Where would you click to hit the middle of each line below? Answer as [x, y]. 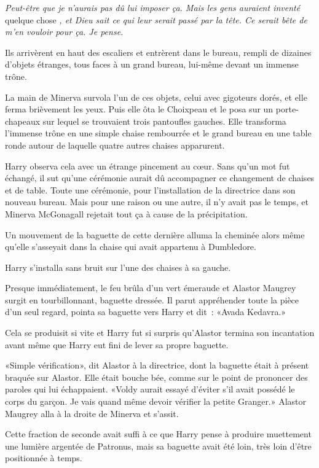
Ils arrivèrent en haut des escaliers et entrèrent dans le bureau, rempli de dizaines [158, 52]
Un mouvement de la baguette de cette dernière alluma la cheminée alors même [155, 234]
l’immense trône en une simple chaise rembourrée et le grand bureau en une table [158, 133]
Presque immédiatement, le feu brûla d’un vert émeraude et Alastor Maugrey [151, 288]
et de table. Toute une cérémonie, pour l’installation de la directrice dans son [150, 189]
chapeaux [23, 121]
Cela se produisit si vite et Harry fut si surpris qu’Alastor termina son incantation [160, 333]
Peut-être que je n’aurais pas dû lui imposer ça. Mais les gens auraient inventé [153, 7]
